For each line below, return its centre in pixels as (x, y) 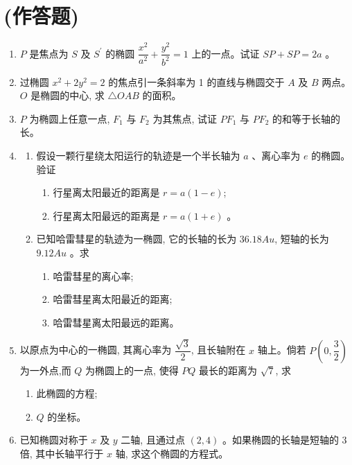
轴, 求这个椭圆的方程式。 (172, 453)
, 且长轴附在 (218, 350)
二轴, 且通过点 (153, 440)
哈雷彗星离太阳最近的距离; (113, 299)
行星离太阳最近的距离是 (106, 192)
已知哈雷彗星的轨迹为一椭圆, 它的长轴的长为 (137, 239)
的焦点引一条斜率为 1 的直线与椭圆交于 (196, 81)
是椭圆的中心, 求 (68, 95)
